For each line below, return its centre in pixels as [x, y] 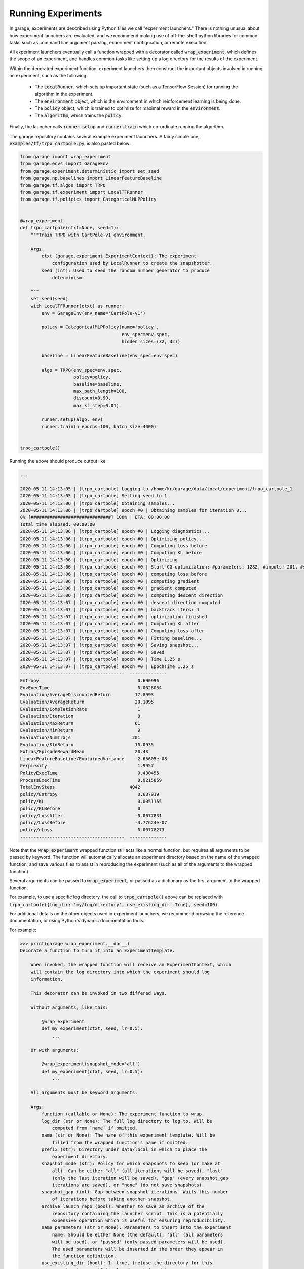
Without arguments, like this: [69, 1007]
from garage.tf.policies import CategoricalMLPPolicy [88, 199]
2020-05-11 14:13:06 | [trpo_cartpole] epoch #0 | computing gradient [110, 581]
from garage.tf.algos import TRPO [63, 185]
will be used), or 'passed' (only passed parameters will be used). [139, 1242]
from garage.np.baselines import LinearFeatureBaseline [91, 178]
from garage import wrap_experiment [66, 157]
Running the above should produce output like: [58, 461]
